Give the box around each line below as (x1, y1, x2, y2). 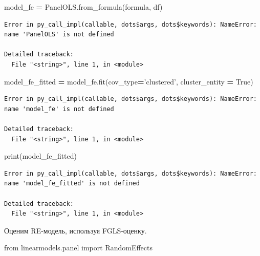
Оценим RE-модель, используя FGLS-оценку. (4, 225, 147, 236)
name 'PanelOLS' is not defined (4, 31, 114, 38)
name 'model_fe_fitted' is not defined (4, 180, 140, 187)
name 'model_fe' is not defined (4, 105, 114, 113)
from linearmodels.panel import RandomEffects (4, 242, 153, 253)
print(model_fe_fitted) (4, 151, 77, 161)
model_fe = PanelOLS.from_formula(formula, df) (4, 2, 163, 12)
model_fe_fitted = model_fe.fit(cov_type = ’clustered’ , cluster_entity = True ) (4, 76, 253, 87)
